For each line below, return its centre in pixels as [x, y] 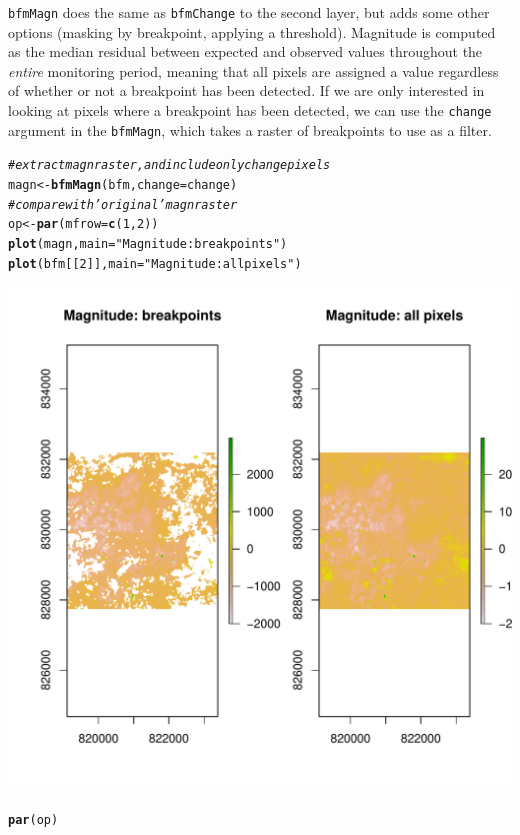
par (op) [33, 819]
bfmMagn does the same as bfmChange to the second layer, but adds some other [249, 12]
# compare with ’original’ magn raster [123, 204]
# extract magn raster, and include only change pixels [169, 165]
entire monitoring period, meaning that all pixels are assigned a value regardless [253, 70]
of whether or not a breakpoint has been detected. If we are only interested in [246, 90]
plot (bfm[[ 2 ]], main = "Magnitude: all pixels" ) [155, 263]
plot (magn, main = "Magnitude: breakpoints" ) [148, 243]
